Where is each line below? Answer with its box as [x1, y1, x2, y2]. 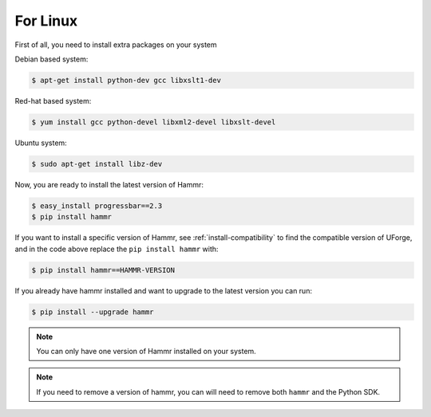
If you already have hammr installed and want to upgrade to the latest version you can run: [14, 285, 313, 295]
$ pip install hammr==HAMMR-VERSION [31, 266, 176, 274]
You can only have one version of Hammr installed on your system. [36, 346, 257, 356]
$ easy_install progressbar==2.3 [31, 201, 163, 210]
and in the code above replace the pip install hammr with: [14, 244, 219, 254]
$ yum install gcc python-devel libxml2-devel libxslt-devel [31, 117, 276, 127]
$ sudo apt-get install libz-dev [31, 159, 163, 168]
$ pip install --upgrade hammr [31, 307, 155, 317]
